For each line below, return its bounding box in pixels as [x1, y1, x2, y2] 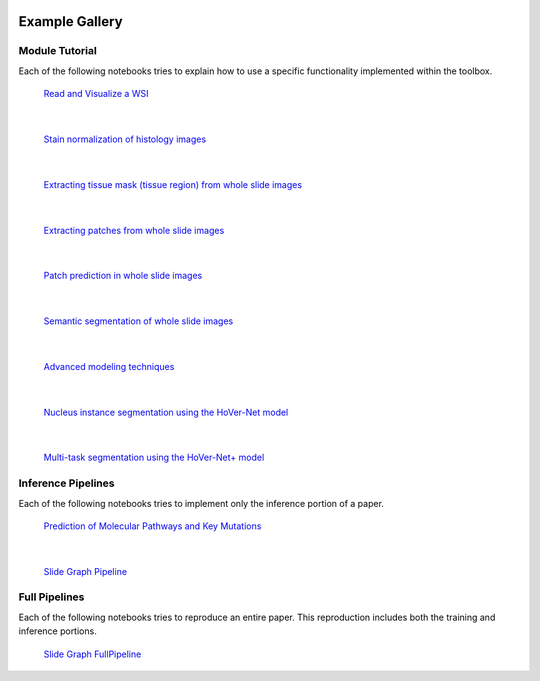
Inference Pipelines [18, 476, 115, 490]
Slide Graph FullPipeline [43, 648, 142, 660]
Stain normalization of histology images [43, 133, 207, 145]
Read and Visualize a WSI [43, 88, 149, 100]
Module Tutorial [18, 44, 97, 58]
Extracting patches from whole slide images [43, 224, 225, 236]
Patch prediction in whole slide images [43, 270, 203, 282]
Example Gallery [18, 13, 124, 30]
